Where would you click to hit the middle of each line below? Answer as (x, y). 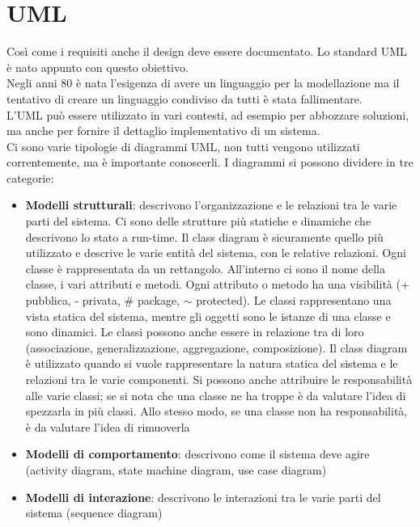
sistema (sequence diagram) (94, 513)
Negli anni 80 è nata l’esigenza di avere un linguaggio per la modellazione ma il (203, 83)
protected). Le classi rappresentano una (294, 300)
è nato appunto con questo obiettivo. (98, 67)
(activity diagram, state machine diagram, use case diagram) (176, 469)
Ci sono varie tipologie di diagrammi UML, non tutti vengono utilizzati (183, 146)
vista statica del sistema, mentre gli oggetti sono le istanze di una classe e (208, 316)
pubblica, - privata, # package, (103, 300)
